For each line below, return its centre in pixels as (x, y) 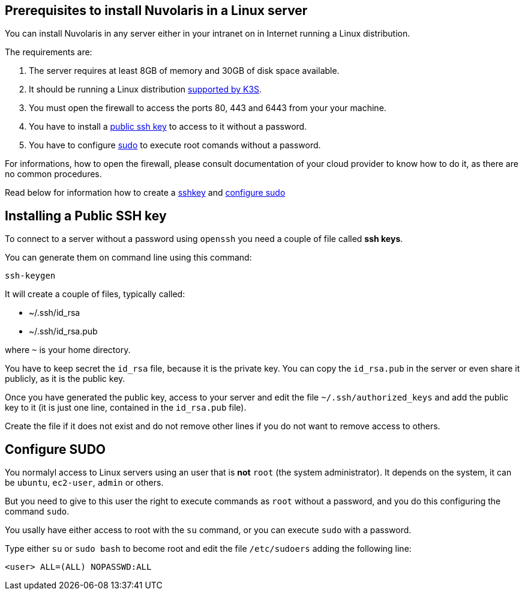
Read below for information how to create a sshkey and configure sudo (145, 193)
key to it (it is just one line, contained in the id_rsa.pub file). (126, 408)
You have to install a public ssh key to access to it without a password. (168, 127)
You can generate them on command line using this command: (128, 258)
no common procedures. (53, 174)
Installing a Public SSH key (86, 216)
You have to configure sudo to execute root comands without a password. (175, 145)
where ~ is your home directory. (68, 350)
